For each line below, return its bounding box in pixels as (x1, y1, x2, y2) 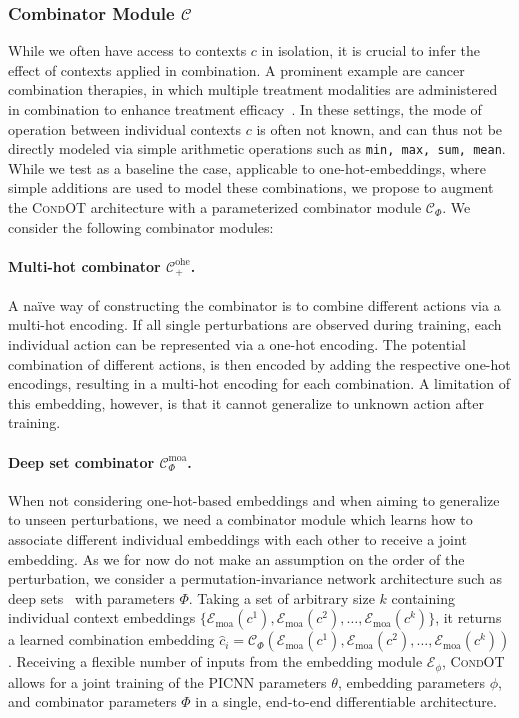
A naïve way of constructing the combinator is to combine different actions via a (8, 294, 501, 315)
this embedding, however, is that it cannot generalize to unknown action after (8, 392, 484, 413)
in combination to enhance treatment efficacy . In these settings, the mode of (8, 99, 482, 119)
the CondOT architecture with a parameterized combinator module (8, 197, 422, 218)
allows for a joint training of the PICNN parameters (8, 671, 327, 692)
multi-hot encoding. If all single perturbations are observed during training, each (8, 314, 502, 335)
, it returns (435, 607, 502, 628)
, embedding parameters (337, 671, 486, 692)
